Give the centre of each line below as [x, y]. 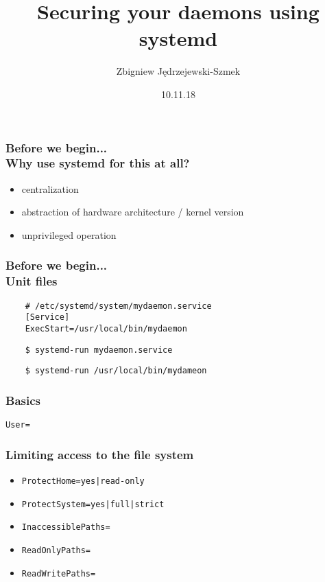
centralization [50, 188]
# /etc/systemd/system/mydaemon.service [118, 306]
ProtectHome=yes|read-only [83, 481]
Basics [23, 400]
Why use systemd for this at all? [98, 163]
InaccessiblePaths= [66, 527]
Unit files [32, 281]
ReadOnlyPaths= [56, 550]
